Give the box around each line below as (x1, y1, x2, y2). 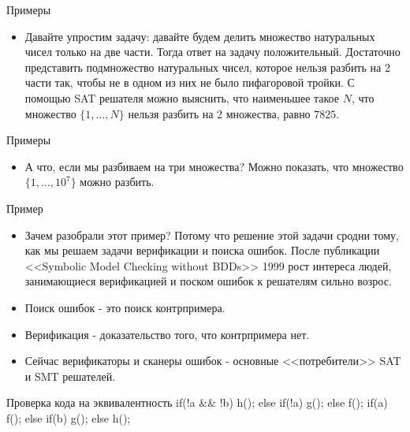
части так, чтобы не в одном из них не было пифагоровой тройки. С (24, 74, 355, 91)
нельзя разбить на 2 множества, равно (128, 105, 311, 121)
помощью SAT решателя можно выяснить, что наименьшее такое (24, 89, 340, 106)
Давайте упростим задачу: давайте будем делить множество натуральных (24, 28, 375, 44)
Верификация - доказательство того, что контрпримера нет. (24, 326, 310, 342)
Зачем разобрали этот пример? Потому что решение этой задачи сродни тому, (24, 226, 399, 243)
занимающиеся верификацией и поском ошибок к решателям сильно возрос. (24, 273, 392, 289)
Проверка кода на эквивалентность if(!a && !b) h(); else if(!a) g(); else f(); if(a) (6, 394, 388, 411)
